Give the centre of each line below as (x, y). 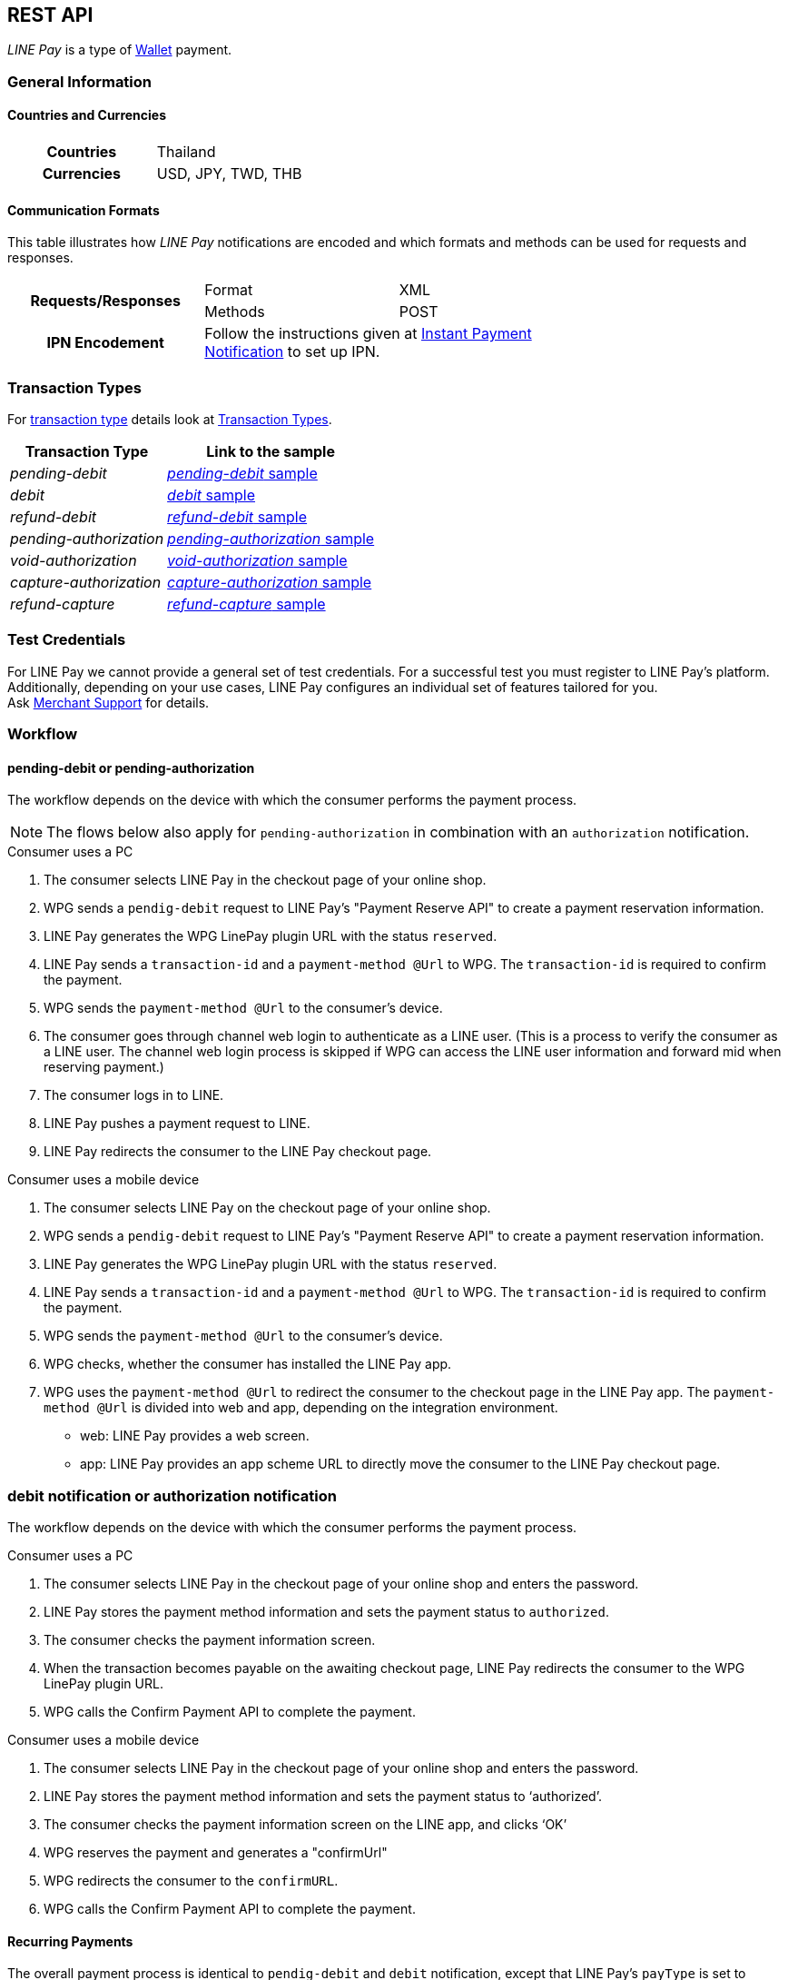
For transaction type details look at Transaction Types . (170, 419)
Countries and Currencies (87, 115)
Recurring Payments (70, 1941)
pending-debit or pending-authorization (131, 767)
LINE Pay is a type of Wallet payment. (120, 50)
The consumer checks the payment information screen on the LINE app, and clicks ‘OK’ (305, 1825)
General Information (80, 81)
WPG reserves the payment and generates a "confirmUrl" (216, 1853)
